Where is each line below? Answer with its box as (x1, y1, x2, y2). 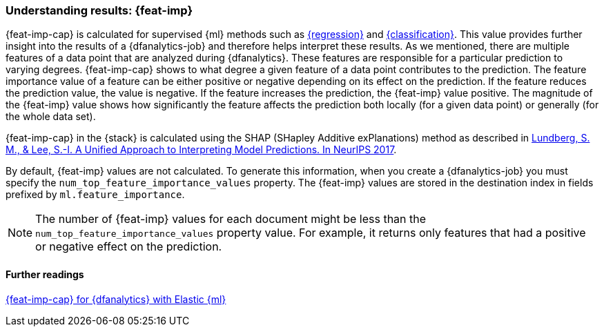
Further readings (6, 268, 84, 280)
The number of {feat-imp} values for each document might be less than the (35, 212, 427, 226)
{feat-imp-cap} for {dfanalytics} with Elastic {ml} (6, 293, 226, 305)
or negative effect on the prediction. (35, 240, 222, 254)
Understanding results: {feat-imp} (6, 3, 193, 17)
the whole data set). (6, 110, 96, 123)
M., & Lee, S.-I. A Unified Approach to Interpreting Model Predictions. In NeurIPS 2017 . (6, 144, 397, 156)
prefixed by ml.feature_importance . (6, 188, 185, 201)
